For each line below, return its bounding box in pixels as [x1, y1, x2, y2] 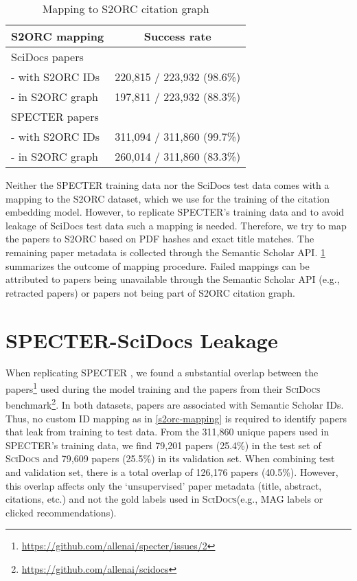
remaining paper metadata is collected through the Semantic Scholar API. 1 [5, 244, 325, 259]
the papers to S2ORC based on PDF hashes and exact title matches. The [5, 231, 314, 246]
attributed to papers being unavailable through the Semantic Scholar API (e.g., [5, 272, 340, 286]
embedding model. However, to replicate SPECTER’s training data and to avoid [5, 205, 344, 219]
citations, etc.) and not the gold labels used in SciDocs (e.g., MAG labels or [5, 492, 323, 506]
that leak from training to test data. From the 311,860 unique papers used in [5, 424, 330, 439]
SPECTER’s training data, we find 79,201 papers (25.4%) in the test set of [5, 437, 321, 452]
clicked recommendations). [5, 505, 117, 519]
